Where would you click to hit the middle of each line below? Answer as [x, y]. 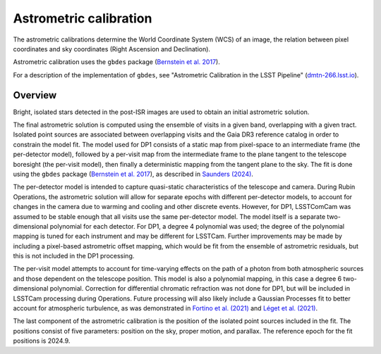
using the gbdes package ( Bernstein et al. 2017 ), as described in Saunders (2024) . [133, 174]
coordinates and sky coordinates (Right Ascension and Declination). [112, 49]
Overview [35, 95]
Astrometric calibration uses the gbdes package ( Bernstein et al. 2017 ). [116, 62]
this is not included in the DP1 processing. [74, 256]
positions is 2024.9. [42, 341]
